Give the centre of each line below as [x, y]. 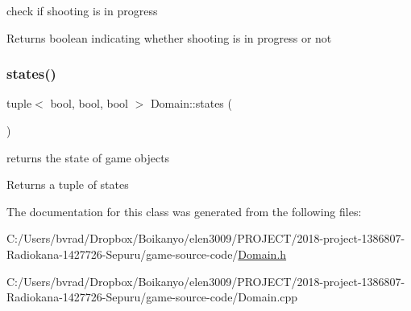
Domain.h [262, 254]
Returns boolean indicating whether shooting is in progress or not [169, 37]
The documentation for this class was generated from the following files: [184, 211]
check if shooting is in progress [82, 10]
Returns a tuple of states [68, 184]
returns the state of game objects [88, 157]
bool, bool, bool [89, 103]
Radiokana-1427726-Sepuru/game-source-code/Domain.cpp [152, 297]
